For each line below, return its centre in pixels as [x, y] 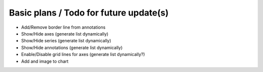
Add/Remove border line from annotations [63, 27]
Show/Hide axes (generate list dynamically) [65, 34]
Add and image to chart [45, 61]
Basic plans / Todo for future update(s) [89, 13]
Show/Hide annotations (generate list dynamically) [72, 47]
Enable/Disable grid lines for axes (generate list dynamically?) [83, 54]
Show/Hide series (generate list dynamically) [66, 41]
